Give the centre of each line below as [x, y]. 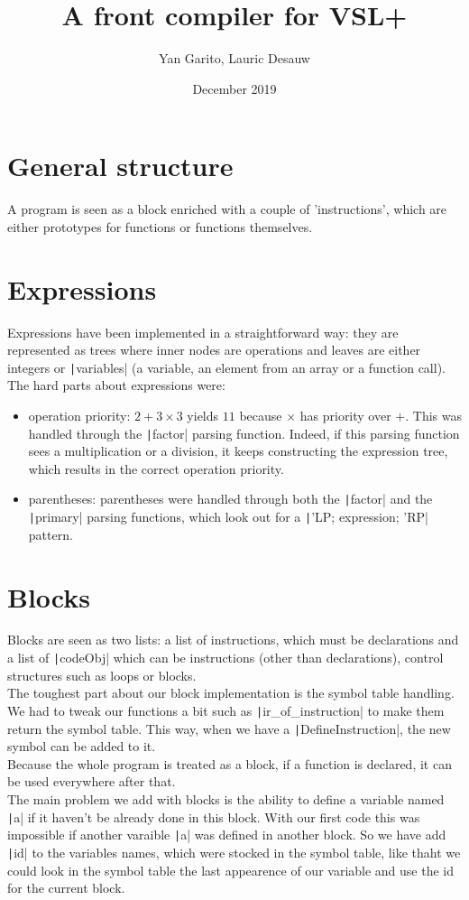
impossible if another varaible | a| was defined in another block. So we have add [227, 835]
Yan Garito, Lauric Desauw [234, 58]
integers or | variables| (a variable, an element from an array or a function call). [226, 367]
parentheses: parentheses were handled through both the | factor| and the [230, 499]
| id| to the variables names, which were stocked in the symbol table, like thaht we [234, 852]
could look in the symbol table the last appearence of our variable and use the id [231, 870]
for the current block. [66, 888]
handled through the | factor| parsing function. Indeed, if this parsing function [244, 433]
